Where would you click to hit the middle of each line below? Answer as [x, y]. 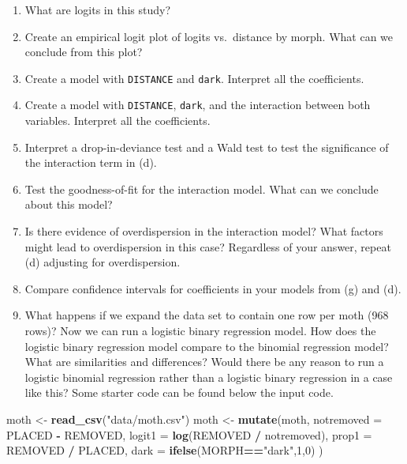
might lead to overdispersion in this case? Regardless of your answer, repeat [208, 246]
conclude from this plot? [84, 52]
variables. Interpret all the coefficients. [118, 121]
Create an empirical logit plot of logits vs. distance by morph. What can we [209, 36]
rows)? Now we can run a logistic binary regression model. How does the [200, 331]
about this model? [69, 204]
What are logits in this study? [98, 9]
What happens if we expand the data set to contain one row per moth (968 [207, 315]
